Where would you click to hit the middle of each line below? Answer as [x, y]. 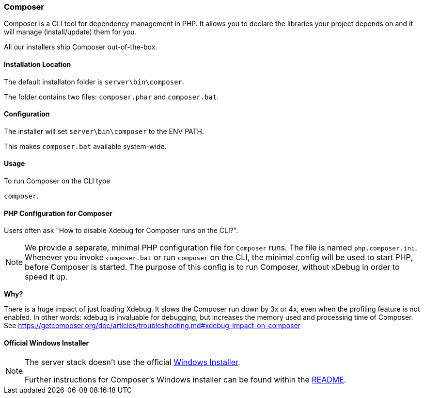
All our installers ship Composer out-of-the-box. [81, 47]
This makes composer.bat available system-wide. [85, 146]
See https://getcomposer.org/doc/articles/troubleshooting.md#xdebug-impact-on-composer [152, 326]
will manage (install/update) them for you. [70, 32]
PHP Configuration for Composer [58, 213]
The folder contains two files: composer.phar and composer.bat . [111, 97]
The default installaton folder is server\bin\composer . [94, 82]
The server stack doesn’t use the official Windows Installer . [133, 362]
